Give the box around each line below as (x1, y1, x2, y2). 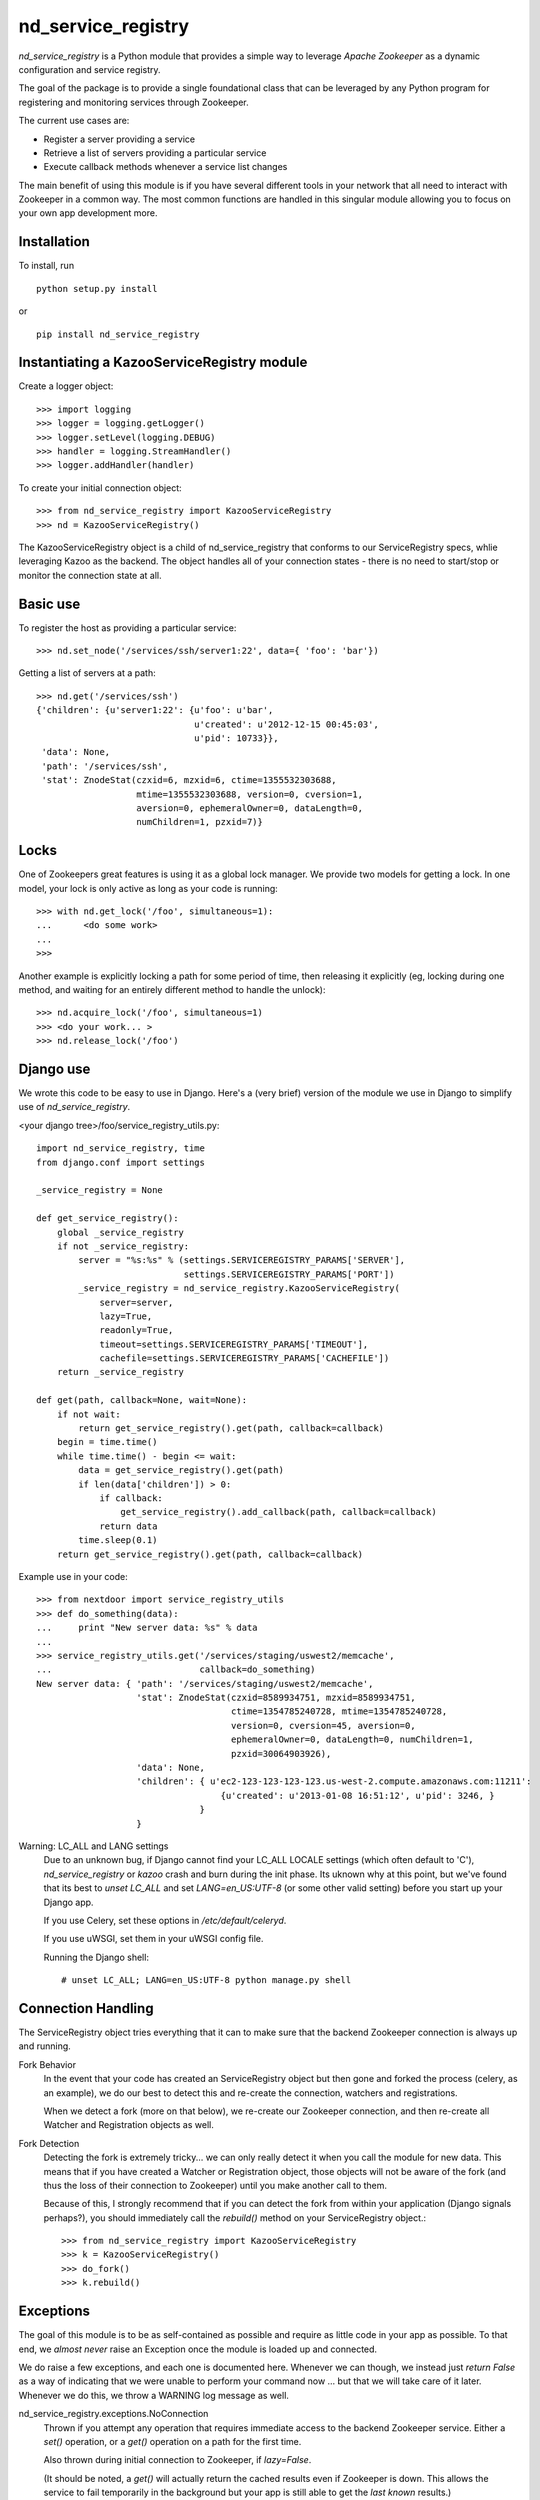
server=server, (99, 1296, 174, 1308)
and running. (18, 2040, 72, 2052)
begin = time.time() (56, 1436, 158, 1448)
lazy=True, (99, 1310, 153, 1322)
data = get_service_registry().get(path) (78, 1465, 285, 1476)
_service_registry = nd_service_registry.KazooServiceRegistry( (78, 1283, 400, 1294)
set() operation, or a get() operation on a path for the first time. (43, 2435, 302, 2447)
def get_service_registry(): (36, 1213, 179, 1224)
